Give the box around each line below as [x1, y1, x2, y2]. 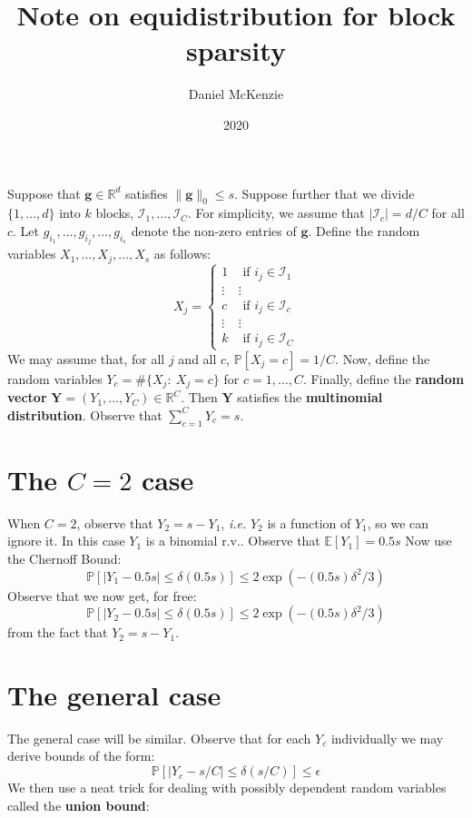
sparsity [186, 32, 286, 69]
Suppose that [7, 183, 81, 202]
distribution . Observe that [7, 405, 162, 424]
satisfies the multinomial [237, 388, 383, 407]
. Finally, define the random [302, 369, 465, 388]
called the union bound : [7, 795, 150, 814]
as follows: [153, 244, 211, 263]
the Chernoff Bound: [7, 548, 122, 567]
